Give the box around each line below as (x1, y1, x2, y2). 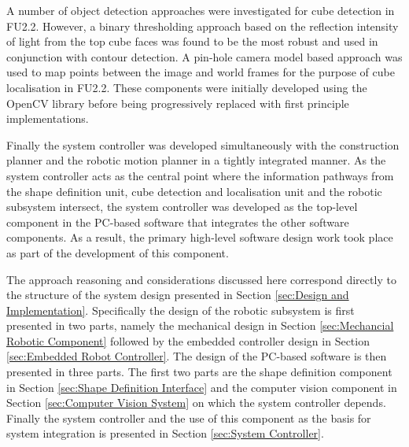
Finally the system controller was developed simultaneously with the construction (6, 136, 400, 153)
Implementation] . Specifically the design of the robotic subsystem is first (6, 301, 355, 318)
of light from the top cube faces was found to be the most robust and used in (6, 33, 378, 50)
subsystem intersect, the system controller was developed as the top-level (6, 198, 358, 215)
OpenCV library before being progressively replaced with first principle (6, 94, 349, 111)
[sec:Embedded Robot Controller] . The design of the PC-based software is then (6, 348, 387, 364)
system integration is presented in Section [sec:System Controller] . (6, 425, 324, 441)
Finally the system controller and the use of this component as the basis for (6, 409, 371, 426)
